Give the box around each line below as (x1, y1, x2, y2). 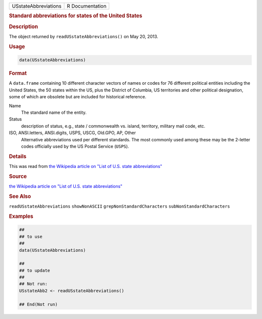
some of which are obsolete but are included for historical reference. (9, 94, 147, 100)
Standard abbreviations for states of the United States (9, 13, 143, 19)
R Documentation (66, 3, 107, 9)
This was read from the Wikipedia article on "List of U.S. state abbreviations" (9, 163, 163, 169)
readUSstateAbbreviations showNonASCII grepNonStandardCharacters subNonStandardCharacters (9, 204, 230, 209)
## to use (19, 234, 43, 239)
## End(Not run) (19, 302, 58, 307)
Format (9, 70, 27, 77)
